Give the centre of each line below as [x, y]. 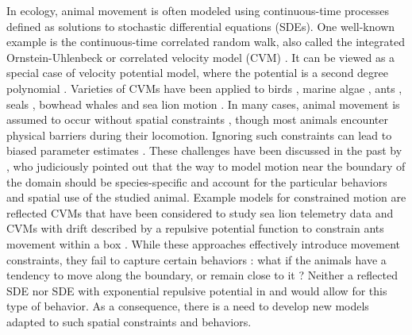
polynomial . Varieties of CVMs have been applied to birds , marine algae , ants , [204, 88]
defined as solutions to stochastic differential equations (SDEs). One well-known [201, 26]
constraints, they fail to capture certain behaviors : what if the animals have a [196, 259]
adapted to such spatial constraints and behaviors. [129, 321]
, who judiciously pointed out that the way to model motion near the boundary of [206, 166]
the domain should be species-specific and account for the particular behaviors [197, 181]
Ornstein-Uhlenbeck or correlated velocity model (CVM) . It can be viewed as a [201, 57]
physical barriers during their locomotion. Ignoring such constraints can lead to [199, 135]
